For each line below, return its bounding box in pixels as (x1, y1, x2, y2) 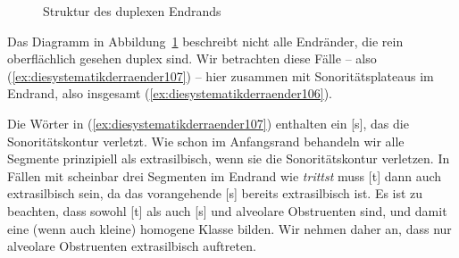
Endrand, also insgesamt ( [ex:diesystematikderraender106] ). (7, 84, 332, 103)
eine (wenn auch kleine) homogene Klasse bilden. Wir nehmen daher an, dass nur (7, 219, 452, 237)
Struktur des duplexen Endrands (43, 2, 221, 20)
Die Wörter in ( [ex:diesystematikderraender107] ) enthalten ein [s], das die (7, 113, 409, 132)
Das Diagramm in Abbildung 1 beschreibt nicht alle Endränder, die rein (7, 31, 404, 50)
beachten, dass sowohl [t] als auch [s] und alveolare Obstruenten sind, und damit (7, 201, 447, 220)
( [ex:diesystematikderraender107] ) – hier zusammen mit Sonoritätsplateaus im (7, 66, 434, 85)
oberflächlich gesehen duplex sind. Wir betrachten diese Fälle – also (7, 49, 377, 68)
